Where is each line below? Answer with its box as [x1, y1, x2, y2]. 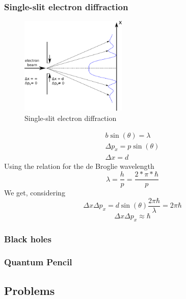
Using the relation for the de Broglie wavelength [4, 160, 154, 171]
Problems [4, 282, 55, 298]
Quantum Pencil [4, 256, 72, 268]
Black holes [4, 232, 51, 245]
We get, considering [4, 187, 65, 198]
